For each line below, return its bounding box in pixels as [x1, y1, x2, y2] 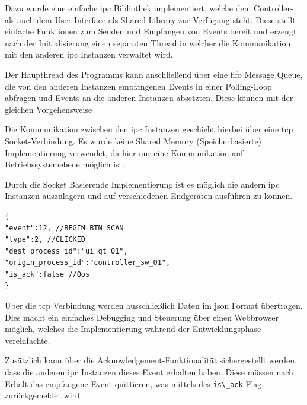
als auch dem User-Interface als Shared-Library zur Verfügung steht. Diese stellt [5, 13, 296, 26]
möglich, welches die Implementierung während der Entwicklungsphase [5, 322, 261, 335]
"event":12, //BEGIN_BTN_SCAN [5, 223, 124, 232]
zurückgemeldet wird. [5, 389, 82, 401]
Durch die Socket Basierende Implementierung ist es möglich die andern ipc [5, 178, 280, 190]
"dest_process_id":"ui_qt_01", [5, 246, 128, 255]
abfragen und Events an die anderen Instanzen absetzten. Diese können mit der [5, 91, 293, 104]
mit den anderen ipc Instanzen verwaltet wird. [5, 48, 173, 61]
